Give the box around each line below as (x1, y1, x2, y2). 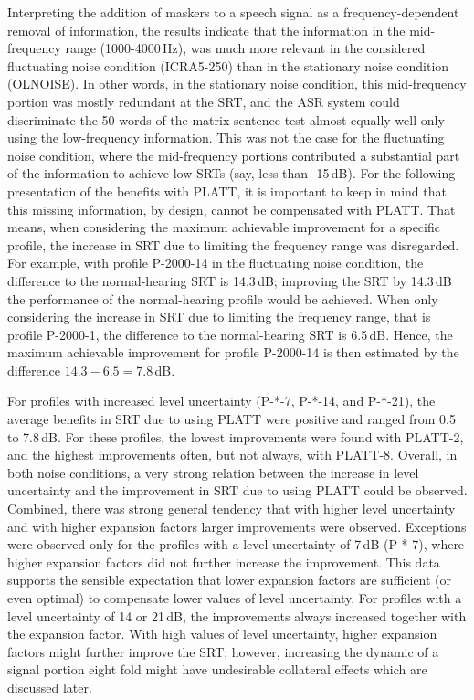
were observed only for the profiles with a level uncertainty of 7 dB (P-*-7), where (7, 535, 465, 554)
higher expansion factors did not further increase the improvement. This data (7, 552, 440, 571)
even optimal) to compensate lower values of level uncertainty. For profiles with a (7, 589, 462, 607)
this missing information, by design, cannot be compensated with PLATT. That (7, 199, 456, 218)
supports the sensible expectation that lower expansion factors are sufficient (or (7, 570, 452, 589)
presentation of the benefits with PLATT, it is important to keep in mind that (7, 181, 447, 200)
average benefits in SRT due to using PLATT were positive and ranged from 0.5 (7, 409, 456, 429)
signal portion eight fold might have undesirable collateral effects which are (7, 660, 427, 679)
